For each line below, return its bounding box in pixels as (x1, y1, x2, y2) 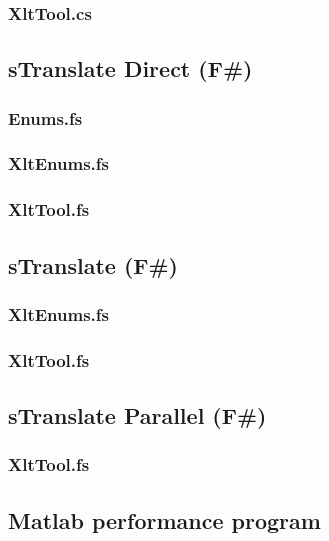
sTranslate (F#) (8, 249, 178, 280)
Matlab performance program (8, 504, 321, 535)
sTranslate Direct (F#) (8, 53, 253, 84)
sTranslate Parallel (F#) (8, 400, 267, 431)
